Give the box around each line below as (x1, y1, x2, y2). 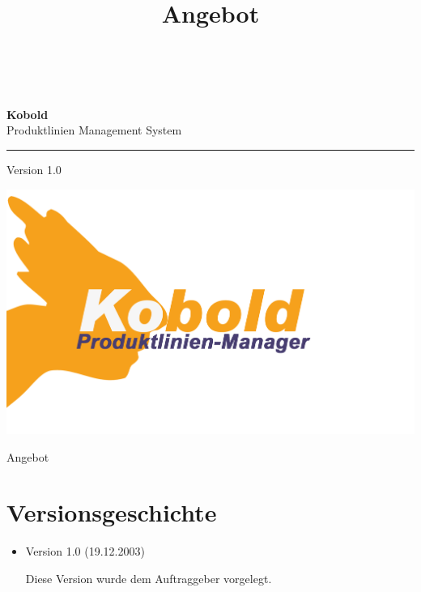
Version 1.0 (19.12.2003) (25, 543, 145, 560)
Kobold (6, 105, 49, 122)
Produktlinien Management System (6, 121, 182, 138)
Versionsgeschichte (6, 496, 217, 529)
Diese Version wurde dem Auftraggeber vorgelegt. (25, 569, 272, 586)
